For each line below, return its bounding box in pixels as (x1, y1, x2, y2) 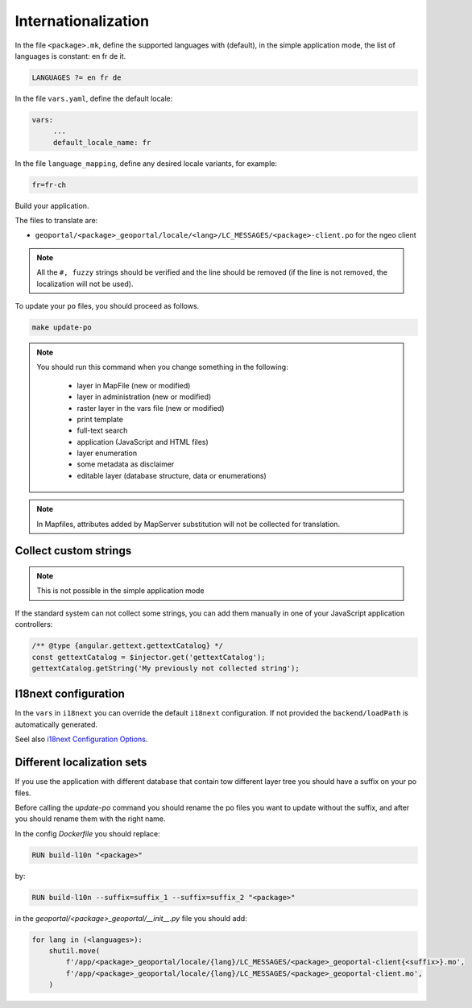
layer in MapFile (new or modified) (77, 380, 191, 390)
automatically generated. (14, 720, 98, 729)
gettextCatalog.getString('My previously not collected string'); (31, 663, 300, 673)
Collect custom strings (14, 544, 132, 558)
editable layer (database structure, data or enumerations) (77, 471, 267, 480)
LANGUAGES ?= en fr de (31, 73, 122, 82)
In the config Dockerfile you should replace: (14, 828, 160, 838)
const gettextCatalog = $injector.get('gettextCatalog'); (31, 653, 266, 662)
